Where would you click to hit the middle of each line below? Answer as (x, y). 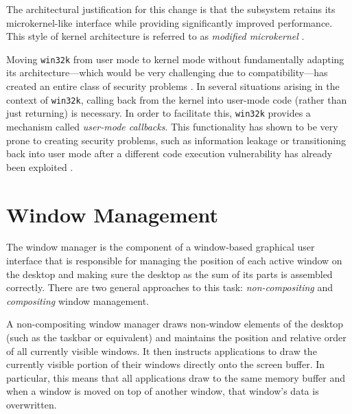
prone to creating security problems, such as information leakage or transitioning (176, 140)
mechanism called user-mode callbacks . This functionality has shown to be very (172, 126)
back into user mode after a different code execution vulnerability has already (169, 153)
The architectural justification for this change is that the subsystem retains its (171, 9)
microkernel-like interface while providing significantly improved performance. (169, 22)
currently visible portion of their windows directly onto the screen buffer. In (166, 364)
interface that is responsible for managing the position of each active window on (174, 261)
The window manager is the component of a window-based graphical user (161, 247)
